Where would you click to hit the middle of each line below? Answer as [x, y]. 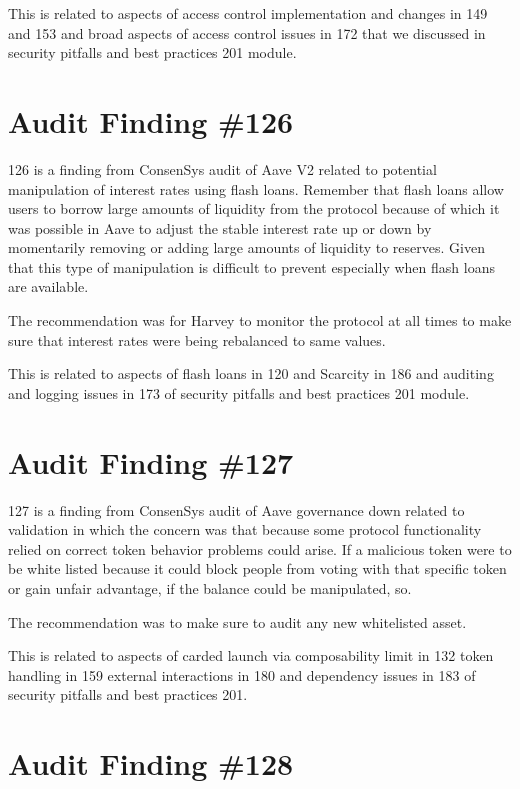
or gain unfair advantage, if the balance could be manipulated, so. [210, 587]
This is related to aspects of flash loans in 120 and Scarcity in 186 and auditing [251, 373]
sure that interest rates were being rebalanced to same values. [197, 339]
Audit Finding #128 [151, 763]
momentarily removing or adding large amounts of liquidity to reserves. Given [246, 247]
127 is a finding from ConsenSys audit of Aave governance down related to [236, 509]
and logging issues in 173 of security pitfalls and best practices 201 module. [239, 392]
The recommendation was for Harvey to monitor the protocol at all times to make [260, 320]
